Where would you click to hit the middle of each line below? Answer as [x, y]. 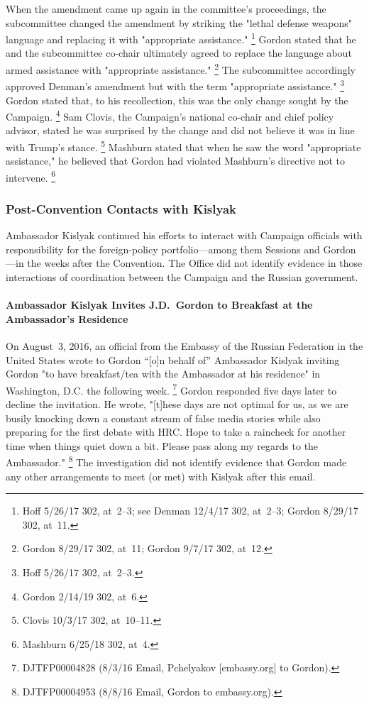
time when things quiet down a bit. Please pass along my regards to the [162, 445]
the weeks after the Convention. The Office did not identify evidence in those [195, 263]
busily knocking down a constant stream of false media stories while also [163, 418]
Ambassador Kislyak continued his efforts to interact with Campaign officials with [184, 235]
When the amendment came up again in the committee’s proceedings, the [166, 9]
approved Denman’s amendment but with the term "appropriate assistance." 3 [175, 85]
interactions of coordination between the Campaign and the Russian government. [182, 277]
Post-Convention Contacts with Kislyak [121, 208]
